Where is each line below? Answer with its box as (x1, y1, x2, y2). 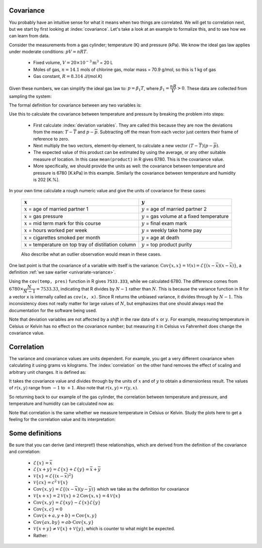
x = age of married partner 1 (24, 206, 89, 213)
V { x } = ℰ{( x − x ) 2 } (33, 473, 74, 479)
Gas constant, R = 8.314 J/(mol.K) (33, 73, 103, 79)
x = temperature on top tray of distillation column (24, 241, 136, 248)
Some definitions (9, 429, 62, 438)
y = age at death (141, 234, 180, 241)
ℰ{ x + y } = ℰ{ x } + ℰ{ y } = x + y (33, 467, 101, 472)
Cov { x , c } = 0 (33, 506, 63, 512)
